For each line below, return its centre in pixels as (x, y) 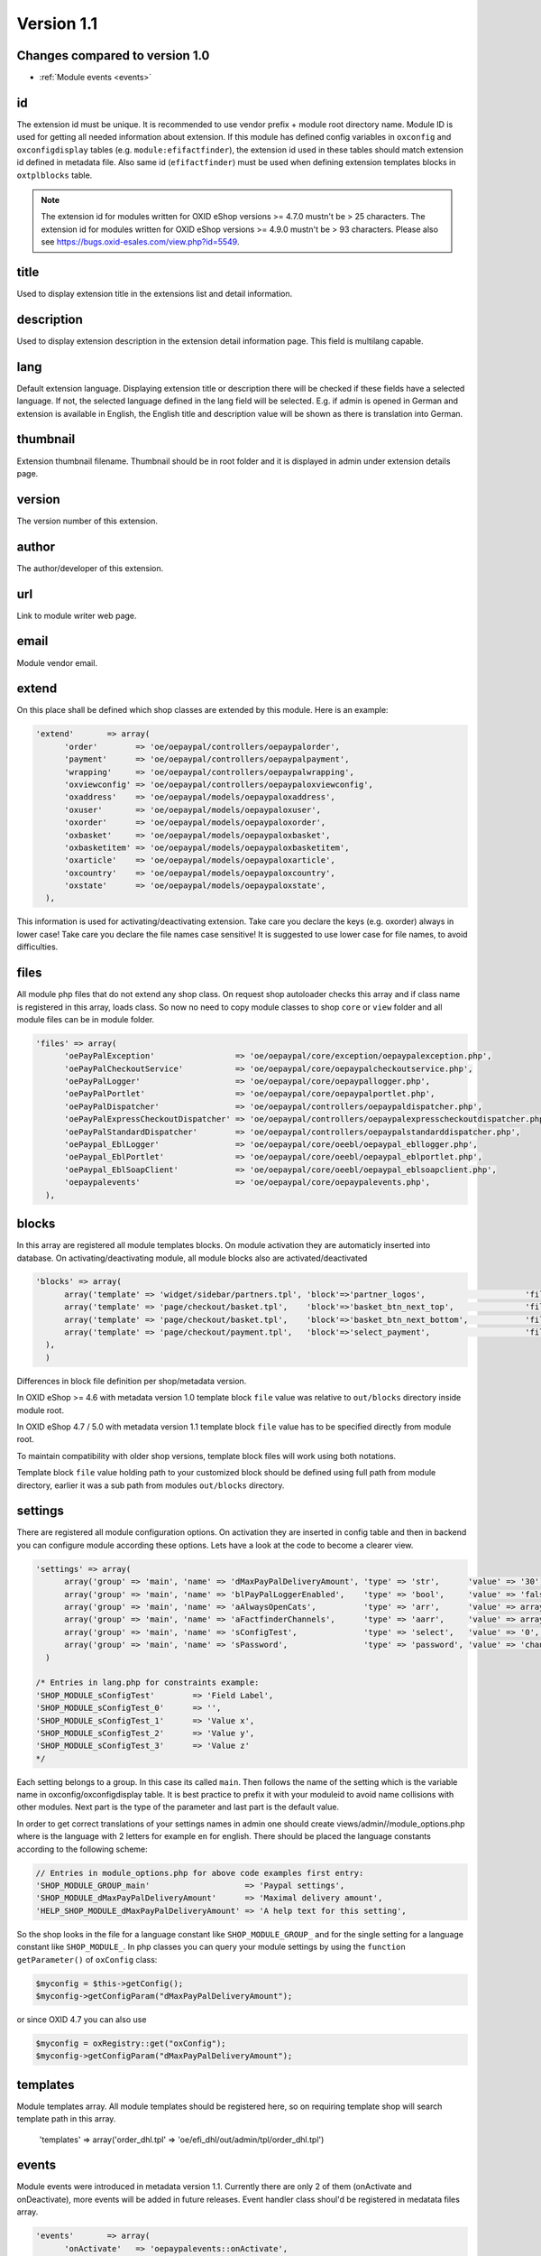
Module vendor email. (57, 662)
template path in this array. (66, 2119)
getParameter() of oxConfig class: (87, 1959)
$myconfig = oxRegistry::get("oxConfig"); (131, 2043)
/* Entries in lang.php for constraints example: (147, 1683)
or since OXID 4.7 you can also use (82, 2019)
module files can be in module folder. (86, 1019)
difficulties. (37, 947)
